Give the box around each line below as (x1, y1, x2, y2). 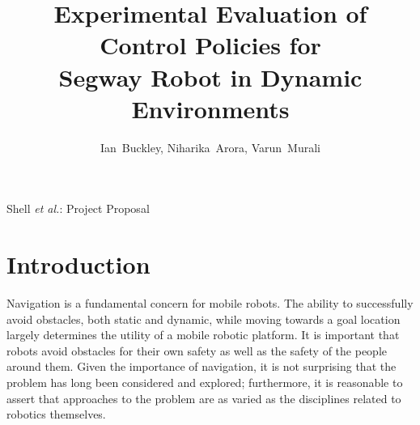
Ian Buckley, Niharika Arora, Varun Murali (100, 138, 320, 155)
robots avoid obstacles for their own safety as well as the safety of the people (6, 342, 387, 359)
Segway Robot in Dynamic (58, 60, 363, 93)
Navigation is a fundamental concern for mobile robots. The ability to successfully (6, 295, 414, 311)
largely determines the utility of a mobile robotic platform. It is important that (6, 326, 400, 343)
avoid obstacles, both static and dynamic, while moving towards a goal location (6, 310, 401, 327)
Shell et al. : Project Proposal (6, 200, 150, 217)
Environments (131, 91, 290, 125)
